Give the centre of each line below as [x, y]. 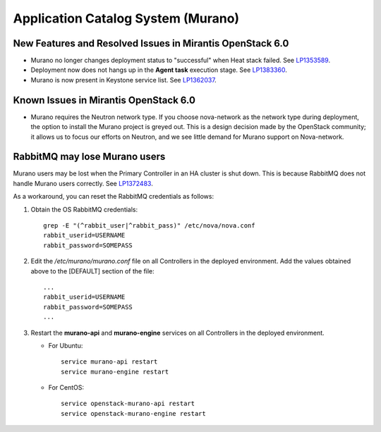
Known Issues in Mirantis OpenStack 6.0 [104, 100]
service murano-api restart [109, 362]
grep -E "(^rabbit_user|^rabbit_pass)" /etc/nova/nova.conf [149, 226]
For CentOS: [66, 388]
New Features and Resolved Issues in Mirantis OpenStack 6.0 [151, 43]
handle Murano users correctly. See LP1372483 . [83, 183]
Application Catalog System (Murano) [126, 18]
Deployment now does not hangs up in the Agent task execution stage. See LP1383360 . [159, 70]
